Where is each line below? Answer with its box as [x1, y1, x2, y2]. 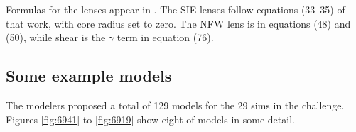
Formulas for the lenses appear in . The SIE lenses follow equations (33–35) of [6, 2, 345, 16]
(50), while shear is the [6, 30, 106, 45]
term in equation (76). [117, 30, 214, 45]
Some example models [6, 65, 172, 87]
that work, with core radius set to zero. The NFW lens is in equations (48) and [6, 16, 351, 31]
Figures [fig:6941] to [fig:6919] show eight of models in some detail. [6, 111, 295, 126]
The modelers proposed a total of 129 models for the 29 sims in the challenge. [6, 97, 345, 112]
